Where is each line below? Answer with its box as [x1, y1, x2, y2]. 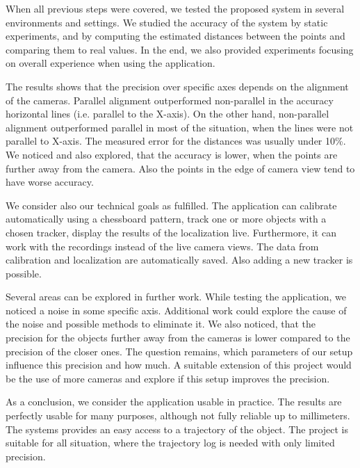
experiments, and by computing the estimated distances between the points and [6, 29, 345, 43]
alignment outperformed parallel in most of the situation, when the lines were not [6, 120, 354, 134]
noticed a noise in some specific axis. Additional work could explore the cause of [6, 302, 347, 317]
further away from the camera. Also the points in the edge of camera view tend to [6, 161, 355, 175]
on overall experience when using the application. [6, 56, 215, 70]
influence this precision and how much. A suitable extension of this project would [6, 357, 352, 372]
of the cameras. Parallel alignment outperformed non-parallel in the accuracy [6, 92, 334, 107]
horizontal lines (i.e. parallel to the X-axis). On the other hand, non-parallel [6, 106, 329, 121]
